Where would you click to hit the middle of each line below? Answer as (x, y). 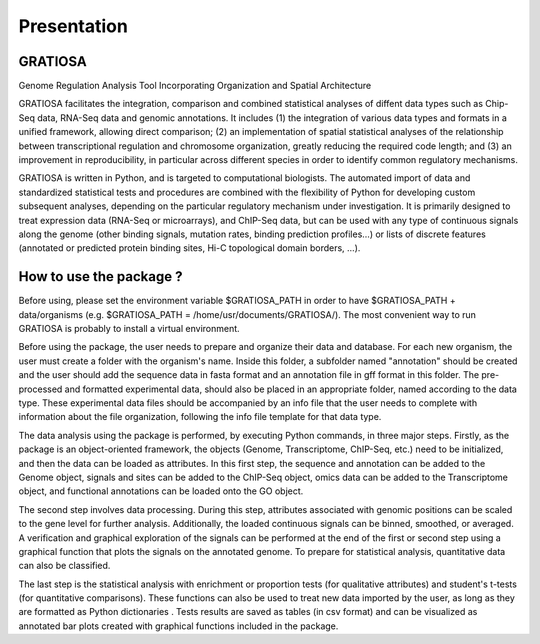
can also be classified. (64, 566)
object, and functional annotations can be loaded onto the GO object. (161, 491)
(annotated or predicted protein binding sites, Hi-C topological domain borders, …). (189, 248)
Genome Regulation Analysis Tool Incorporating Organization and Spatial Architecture (195, 86)
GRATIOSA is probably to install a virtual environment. (129, 329)
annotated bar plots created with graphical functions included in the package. (178, 626)
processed (40, 389)
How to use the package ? (100, 276)
